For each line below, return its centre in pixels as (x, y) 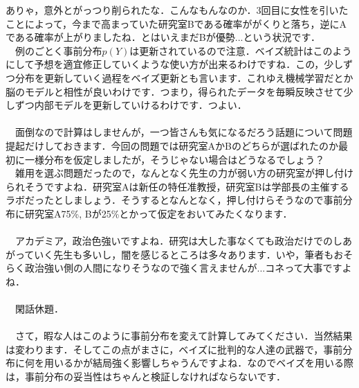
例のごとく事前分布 (58, 50)
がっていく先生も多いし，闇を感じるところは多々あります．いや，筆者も (170, 254)
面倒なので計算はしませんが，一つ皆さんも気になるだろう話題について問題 (184, 132)
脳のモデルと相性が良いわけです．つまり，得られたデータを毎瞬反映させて (175, 91)
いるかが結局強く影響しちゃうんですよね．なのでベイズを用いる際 (203, 363)
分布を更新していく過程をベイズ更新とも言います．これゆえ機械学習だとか (184, 77)
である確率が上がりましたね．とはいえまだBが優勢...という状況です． (163, 37)
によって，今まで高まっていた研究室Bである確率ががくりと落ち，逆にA (185, 23)
